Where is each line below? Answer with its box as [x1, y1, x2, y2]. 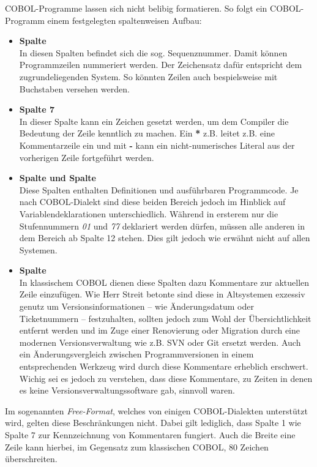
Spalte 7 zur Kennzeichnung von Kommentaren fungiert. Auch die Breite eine [5, 428, 296, 441]
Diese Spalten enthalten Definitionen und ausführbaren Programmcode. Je [19, 183, 299, 196]
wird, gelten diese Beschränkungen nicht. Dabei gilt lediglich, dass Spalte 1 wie [5, 416, 301, 429]
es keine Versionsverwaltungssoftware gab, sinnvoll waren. [19, 384, 235, 397]
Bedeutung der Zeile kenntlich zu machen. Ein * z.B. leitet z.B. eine [19, 127, 275, 140]
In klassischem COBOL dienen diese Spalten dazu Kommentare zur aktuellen [19, 275, 310, 288]
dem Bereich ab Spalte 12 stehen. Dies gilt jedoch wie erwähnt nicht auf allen [19, 231, 310, 244]
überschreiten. [5, 452, 58, 465]
